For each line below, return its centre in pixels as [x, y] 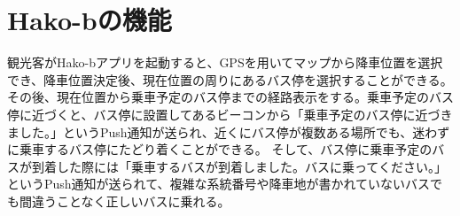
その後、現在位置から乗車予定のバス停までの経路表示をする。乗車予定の [218, 97]
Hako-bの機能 [90, 20]
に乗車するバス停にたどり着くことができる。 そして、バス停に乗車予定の [220, 149]
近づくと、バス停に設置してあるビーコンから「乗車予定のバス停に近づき [242, 114]
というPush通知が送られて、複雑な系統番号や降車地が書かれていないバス [219, 184]
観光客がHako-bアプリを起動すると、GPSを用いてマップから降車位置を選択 [225, 62]
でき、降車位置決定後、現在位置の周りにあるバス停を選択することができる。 [230, 79]
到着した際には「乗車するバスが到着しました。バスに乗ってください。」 [239, 166]
